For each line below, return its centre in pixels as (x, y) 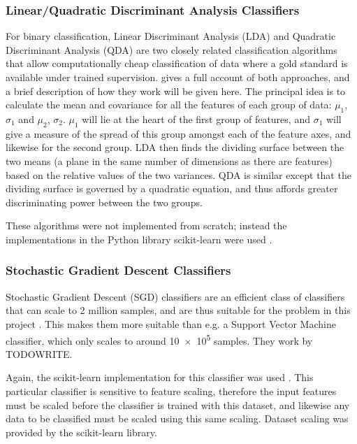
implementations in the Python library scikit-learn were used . (139, 239)
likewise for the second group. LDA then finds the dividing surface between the (175, 147)
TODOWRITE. (39, 353)
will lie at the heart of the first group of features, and (196, 119)
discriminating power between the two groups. (104, 202)
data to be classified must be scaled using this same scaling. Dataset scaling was (177, 418)
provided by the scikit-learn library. (81, 432)
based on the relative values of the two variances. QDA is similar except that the (178, 174)
